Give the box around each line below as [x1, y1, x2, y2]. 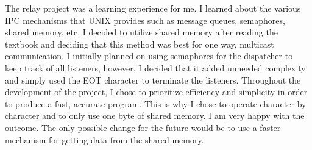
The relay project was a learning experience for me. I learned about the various [5, 2, 301, 14]
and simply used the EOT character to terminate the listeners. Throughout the [5, 73, 301, 86]
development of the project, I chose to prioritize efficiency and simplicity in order [5, 85, 308, 98]
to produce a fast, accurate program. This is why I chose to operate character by [5, 97, 307, 110]
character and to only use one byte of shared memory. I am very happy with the [5, 109, 305, 122]
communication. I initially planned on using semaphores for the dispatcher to [5, 49, 293, 62]
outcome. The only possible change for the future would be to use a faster [5, 121, 281, 134]
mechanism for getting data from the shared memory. [5, 133, 204, 146]
